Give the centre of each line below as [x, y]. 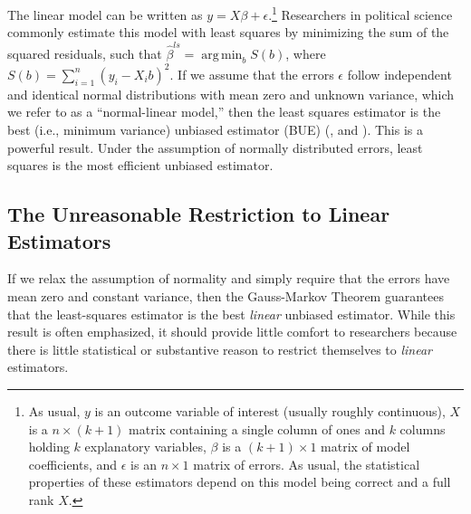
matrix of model [365, 447]
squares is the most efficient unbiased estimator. [140, 165]
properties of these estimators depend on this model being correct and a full [240, 482]
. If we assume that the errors [252, 74]
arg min [222, 55]
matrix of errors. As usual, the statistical [307, 464]
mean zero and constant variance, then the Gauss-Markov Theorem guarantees [226, 296]
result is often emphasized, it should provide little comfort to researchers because [232, 332]
